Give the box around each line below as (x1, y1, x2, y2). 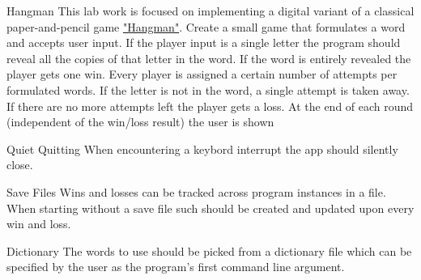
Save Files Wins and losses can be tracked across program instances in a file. (6, 183, 386, 200)
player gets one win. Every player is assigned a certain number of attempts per (6, 66, 398, 83)
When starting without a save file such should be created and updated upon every (6, 199, 415, 216)
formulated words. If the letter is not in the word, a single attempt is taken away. (6, 81, 410, 98)
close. (6, 156, 33, 173)
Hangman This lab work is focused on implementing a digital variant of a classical (6, 2, 415, 19)
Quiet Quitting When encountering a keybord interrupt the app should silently (6, 140, 398, 157)
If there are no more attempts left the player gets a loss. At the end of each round (6, 97, 414, 114)
